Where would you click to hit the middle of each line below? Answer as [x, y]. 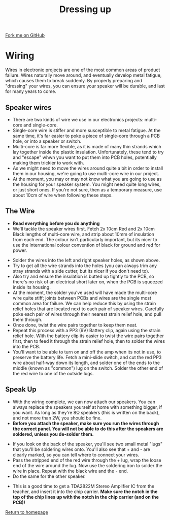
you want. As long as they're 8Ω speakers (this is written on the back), [86, 412]
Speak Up [21, 389]
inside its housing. [31, 287]
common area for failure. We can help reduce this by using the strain [84, 303]
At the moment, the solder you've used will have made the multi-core [85, 292]
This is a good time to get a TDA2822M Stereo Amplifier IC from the [83, 486]
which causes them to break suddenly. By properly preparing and [74, 81]
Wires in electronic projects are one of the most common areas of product [83, 70]
